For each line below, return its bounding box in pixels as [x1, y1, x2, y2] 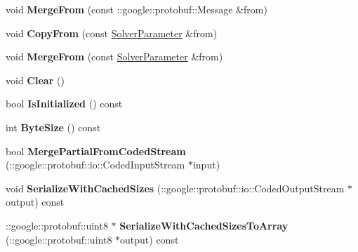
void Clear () [6, 72, 65, 87]
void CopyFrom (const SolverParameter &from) [6, 25, 218, 40]
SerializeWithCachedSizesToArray [119, 218, 289, 232]
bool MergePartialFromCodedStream [6, 143, 186, 158]
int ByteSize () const [6, 119, 101, 134]
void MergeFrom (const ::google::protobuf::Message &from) [6, 2, 267, 16]
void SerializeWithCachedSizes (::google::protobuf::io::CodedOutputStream [6, 180, 345, 195]
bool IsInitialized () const [6, 96, 123, 111]
